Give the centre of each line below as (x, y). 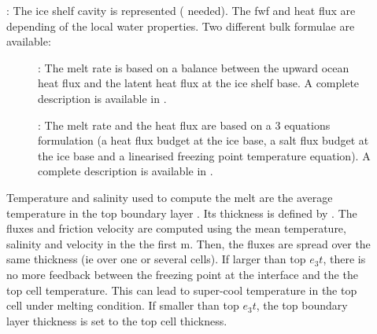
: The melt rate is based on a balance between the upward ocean (194, 67)
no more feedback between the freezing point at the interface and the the (182, 274)
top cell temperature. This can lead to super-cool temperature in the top (182, 290)
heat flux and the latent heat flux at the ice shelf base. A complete (199, 83)
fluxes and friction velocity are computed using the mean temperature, (176, 228)
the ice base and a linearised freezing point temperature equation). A (204, 155)
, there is (344, 259)
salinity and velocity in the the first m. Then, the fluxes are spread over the (188, 243)
